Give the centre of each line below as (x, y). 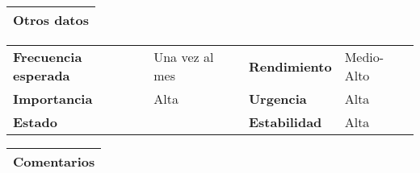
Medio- (364, 57)
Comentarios (54, 161)
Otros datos (51, 20)
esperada (42, 75)
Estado (35, 122)
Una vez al (184, 57)
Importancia (53, 99)
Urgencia (277, 99)
